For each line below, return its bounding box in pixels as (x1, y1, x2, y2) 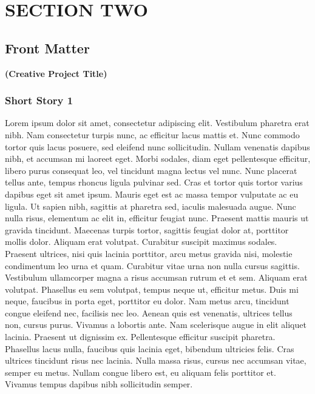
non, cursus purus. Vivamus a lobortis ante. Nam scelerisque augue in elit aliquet (5, 318, 307, 331)
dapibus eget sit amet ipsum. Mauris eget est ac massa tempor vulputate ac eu (5, 187, 299, 200)
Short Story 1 (5, 93, 73, 108)
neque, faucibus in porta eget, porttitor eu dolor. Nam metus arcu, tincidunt (5, 295, 290, 307)
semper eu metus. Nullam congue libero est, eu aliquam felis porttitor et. (5, 366, 276, 378)
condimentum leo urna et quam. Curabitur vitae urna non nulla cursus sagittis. (5, 259, 300, 272)
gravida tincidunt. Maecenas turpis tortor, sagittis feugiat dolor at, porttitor (5, 223, 289, 236)
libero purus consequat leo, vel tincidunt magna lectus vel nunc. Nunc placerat (5, 164, 297, 176)
